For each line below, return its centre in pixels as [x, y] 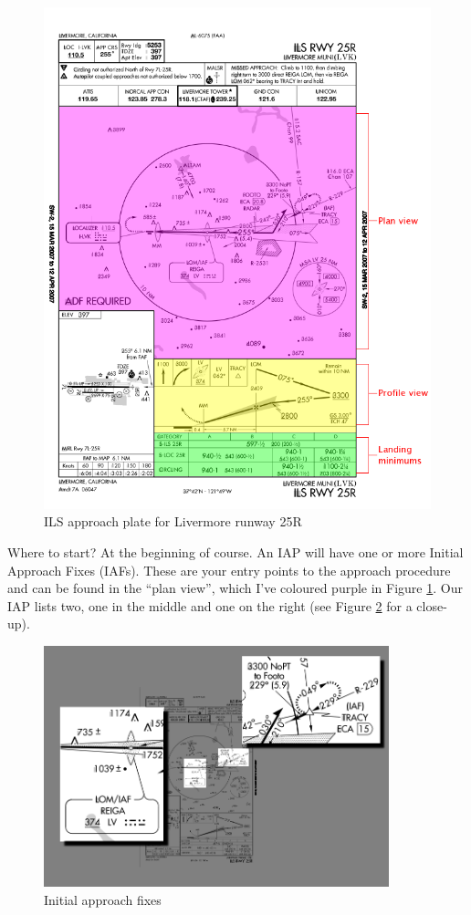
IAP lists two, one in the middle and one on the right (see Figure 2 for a [210, 605]
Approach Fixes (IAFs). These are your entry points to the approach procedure [229, 570]
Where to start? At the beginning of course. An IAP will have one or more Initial [235, 552]
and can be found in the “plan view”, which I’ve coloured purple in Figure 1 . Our [235, 588]
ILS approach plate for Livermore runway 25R [173, 521]
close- [432, 605]
